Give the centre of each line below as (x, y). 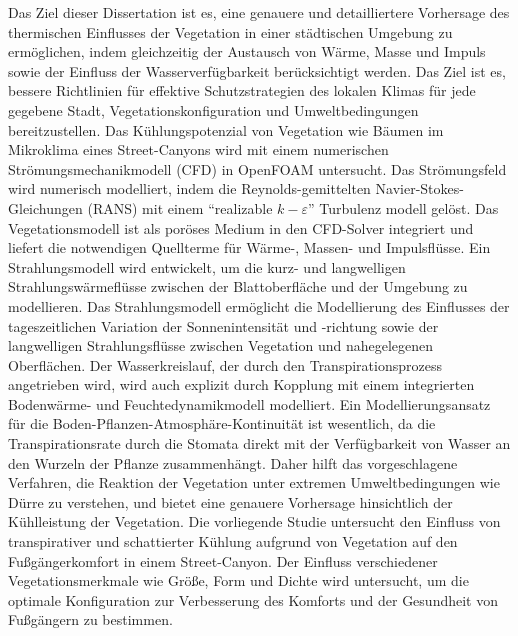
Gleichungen (45, 207)
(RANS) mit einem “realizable (180, 207)
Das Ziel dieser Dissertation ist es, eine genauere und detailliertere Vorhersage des (259, 12)
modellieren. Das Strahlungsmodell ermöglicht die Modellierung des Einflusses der (259, 305)
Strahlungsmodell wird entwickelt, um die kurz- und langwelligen (207, 266)
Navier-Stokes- (419, 188)
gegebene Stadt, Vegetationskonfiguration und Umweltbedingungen (213, 109)
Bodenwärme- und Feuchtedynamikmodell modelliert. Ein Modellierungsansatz (249, 403)
